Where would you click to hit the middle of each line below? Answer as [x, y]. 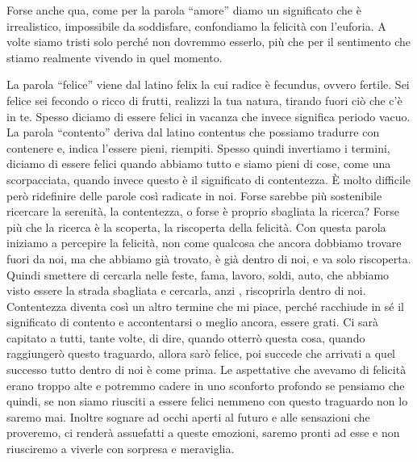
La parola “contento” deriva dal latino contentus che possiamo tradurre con [193, 132]
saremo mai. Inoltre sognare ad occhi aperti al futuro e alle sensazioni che [188, 416]
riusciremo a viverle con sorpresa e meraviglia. [121, 449]
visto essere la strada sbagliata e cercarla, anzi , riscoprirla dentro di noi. [186, 290]
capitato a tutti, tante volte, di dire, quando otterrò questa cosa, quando [186, 337]
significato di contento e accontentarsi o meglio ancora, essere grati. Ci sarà [192, 322]
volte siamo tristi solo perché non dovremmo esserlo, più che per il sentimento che [209, 42]
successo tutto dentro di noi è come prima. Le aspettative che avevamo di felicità [206, 370]
